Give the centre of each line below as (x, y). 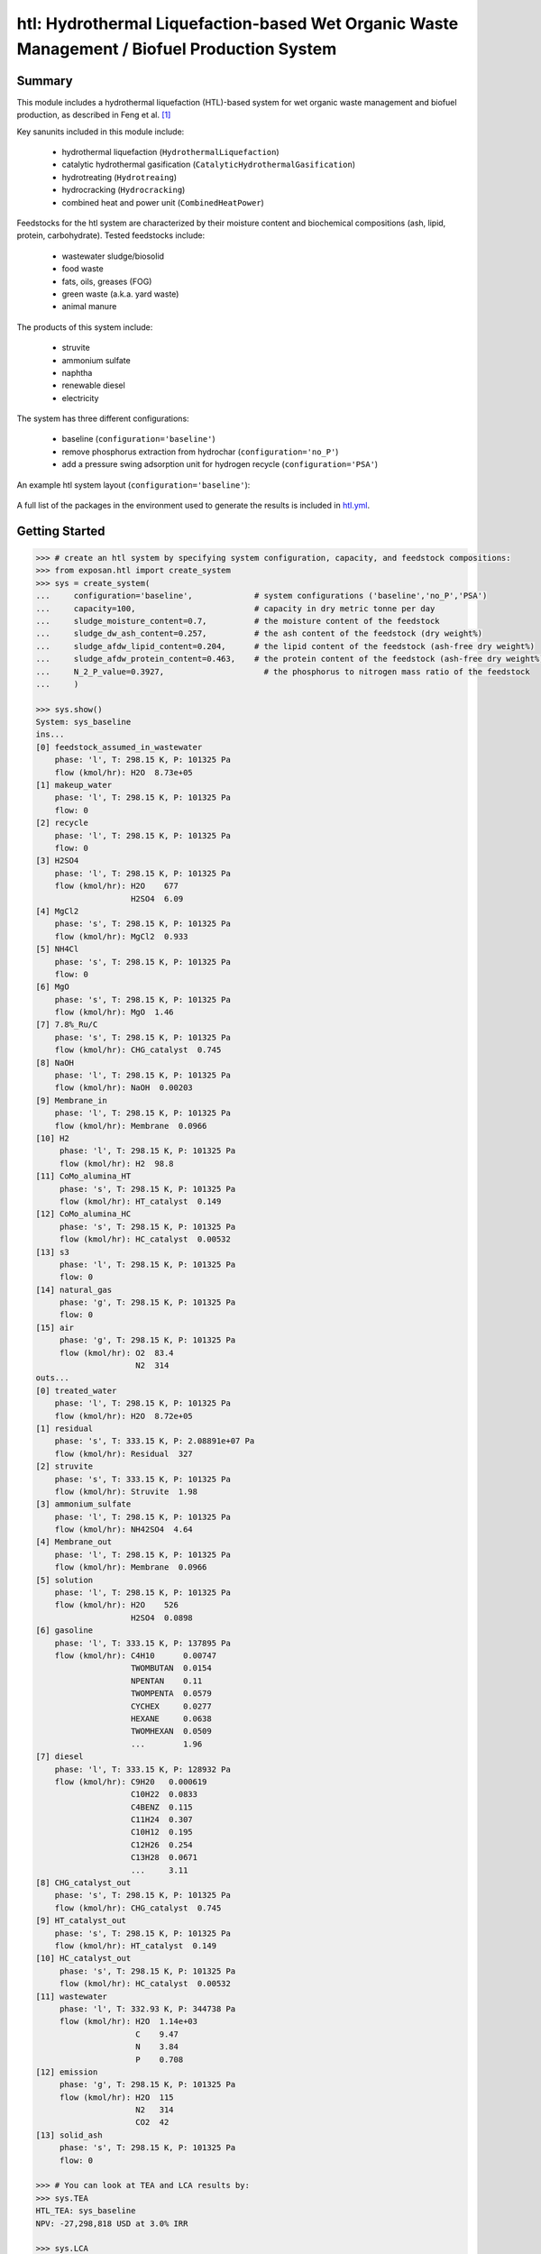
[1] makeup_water (74, 785)
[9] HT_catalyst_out (81, 1921)
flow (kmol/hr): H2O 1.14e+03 (128, 2021)
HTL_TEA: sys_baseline (86, 2211)
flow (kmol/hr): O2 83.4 (117, 1353)
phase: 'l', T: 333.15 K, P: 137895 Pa (143, 1643)
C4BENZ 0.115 (162, 1807)
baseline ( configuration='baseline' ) (138, 439)
